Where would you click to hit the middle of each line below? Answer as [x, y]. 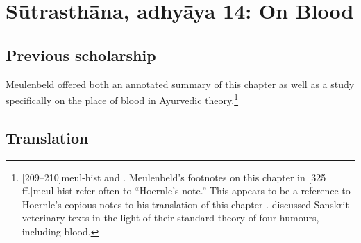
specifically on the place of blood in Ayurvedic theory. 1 [122, 99]
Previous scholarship [81, 55]
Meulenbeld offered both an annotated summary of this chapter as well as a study [180, 84]
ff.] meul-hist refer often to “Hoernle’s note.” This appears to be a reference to [186, 191]
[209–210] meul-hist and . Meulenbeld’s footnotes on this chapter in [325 [174, 177]
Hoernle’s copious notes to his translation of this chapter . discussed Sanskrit [185, 204]
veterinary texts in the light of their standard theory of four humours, [170, 218]
